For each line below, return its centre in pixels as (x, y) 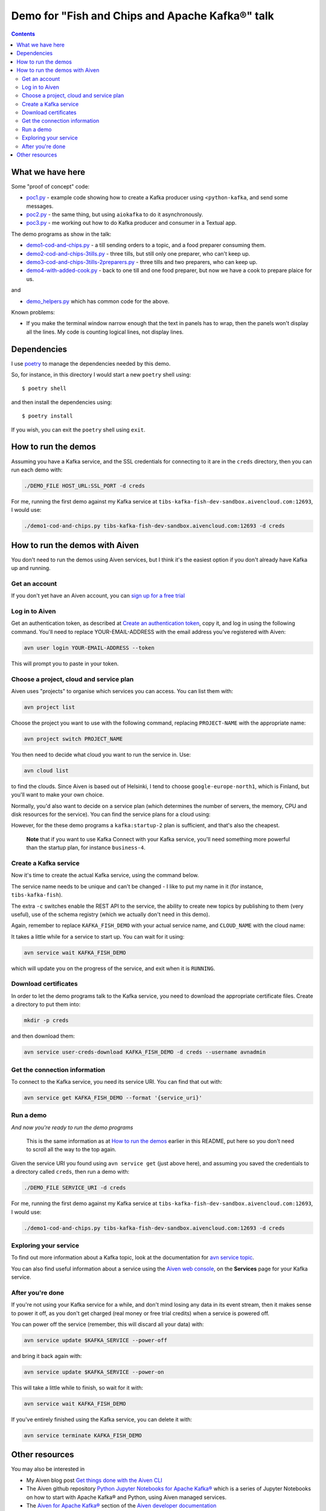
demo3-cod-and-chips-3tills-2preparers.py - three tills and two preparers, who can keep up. (142, 262)
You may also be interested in (48, 1469)
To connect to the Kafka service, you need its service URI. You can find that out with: (117, 1081)
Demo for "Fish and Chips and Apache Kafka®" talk (143, 16)
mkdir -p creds (46, 1021)
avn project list (50, 707)
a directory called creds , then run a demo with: (70, 1172)
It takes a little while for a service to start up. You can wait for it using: (98, 936)
